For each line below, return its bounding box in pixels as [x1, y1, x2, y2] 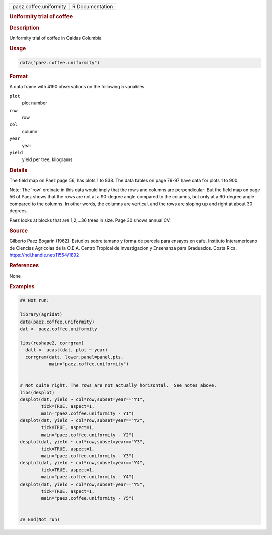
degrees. [9, 207, 28, 214]
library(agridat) [20, 312, 63, 317]
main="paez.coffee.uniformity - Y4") [41, 474, 134, 480]
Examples [9, 283, 35, 290]
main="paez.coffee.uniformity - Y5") [41, 495, 134, 501]
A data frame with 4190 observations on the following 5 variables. [9, 84, 146, 90]
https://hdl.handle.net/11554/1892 [9, 252, 79, 258]
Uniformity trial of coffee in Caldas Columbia [9, 35, 102, 41]
